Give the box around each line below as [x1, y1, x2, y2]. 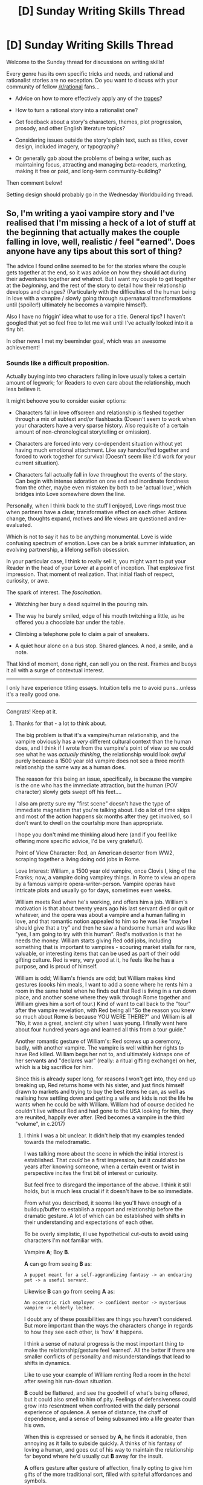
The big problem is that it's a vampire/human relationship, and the [14, 732, 179, 739]
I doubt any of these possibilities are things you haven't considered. [24, 1315, 193, 1323]
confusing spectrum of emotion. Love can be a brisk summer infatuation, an [6, 540, 195, 547]
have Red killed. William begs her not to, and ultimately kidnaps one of [14, 1051, 190, 1058]
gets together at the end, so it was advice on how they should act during [6, 268, 187, 276]
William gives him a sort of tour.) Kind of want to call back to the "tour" [14, 1000, 192, 1008]
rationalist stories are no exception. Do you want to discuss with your [6, 76, 178, 84]
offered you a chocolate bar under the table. [14, 619, 126, 626]
